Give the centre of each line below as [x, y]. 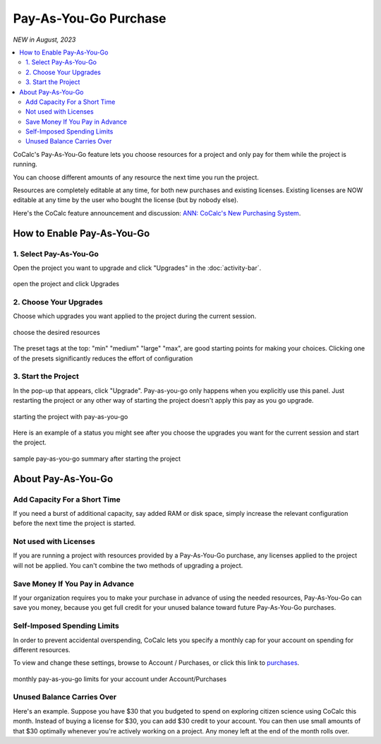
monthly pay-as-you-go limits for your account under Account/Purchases [120, 679]
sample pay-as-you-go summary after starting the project [97, 459]
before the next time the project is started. [74, 524]
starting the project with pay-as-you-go [71, 416]
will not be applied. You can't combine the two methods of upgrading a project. [128, 565]
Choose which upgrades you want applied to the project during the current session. [135, 316]
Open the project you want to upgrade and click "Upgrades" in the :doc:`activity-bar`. [137, 268]
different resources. [42, 649]
